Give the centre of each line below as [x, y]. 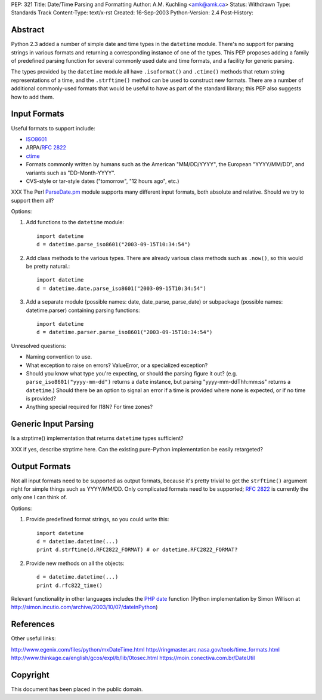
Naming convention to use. [59, 357]
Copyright [30, 675]
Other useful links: [33, 638]
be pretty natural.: [48, 267]
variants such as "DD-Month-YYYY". [71, 173]
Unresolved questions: [39, 346]
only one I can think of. [39, 497]
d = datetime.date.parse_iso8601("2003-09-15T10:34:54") [122, 288]
